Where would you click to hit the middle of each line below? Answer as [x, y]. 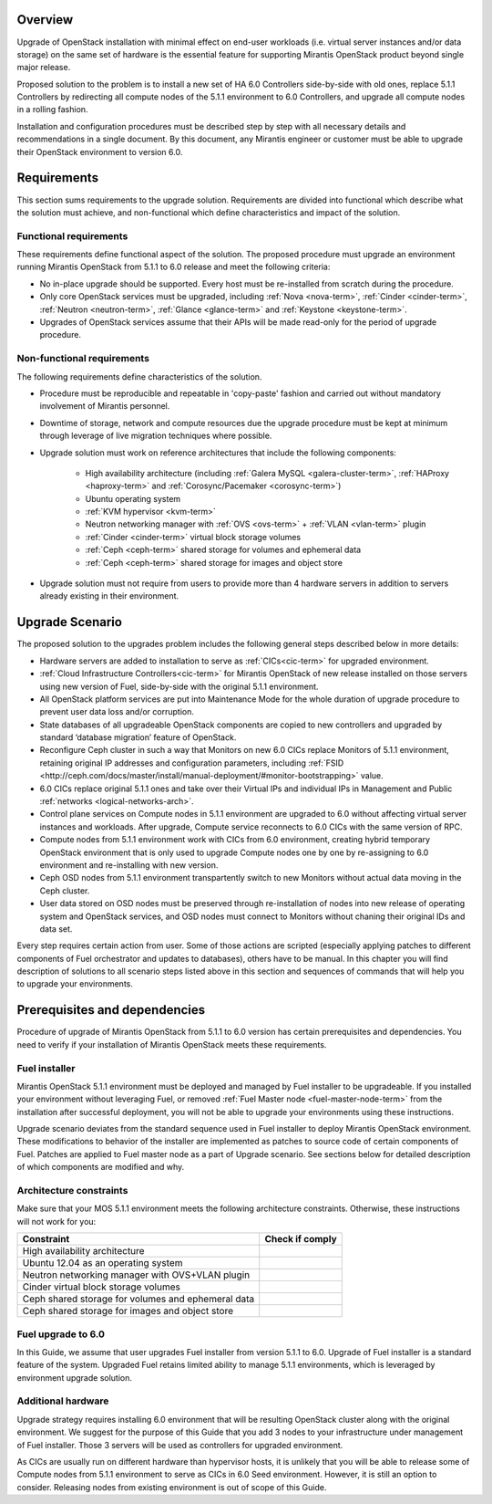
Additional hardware [63, 1401]
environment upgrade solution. [74, 1377]
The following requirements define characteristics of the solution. [139, 376]
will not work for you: [56, 1221]
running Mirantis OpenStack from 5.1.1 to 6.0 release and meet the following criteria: [174, 267]
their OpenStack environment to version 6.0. [100, 151]
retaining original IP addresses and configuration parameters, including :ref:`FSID [192, 763]
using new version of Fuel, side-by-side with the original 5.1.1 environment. [179, 686]
